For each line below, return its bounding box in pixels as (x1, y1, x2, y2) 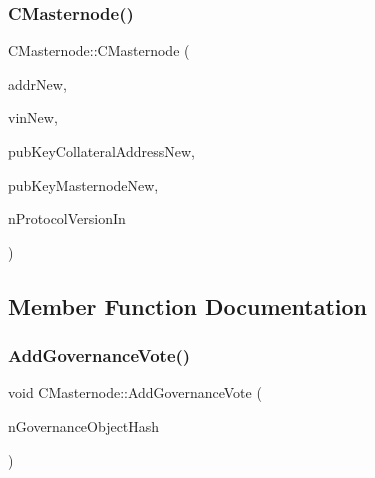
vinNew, (8, 107, 58, 128)
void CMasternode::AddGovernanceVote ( (8, 382, 262, 403)
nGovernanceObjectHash (8, 415, 160, 436)
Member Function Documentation (8, 290, 368, 321)
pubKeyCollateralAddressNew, (8, 141, 195, 161)
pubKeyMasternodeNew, (8, 174, 159, 195)
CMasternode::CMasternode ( (8, 40, 190, 61)
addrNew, (8, 73, 67, 94)
